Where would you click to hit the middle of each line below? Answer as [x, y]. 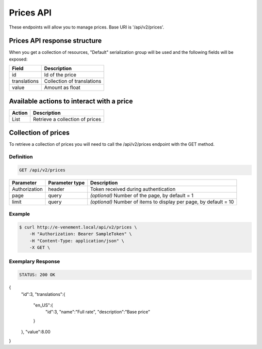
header [57, 189]
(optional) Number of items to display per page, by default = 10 [162, 202]
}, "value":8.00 [36, 332]
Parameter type [66, 182]
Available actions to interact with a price [71, 101]
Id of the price [60, 75]
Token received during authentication [133, 189]
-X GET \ [40, 248]
